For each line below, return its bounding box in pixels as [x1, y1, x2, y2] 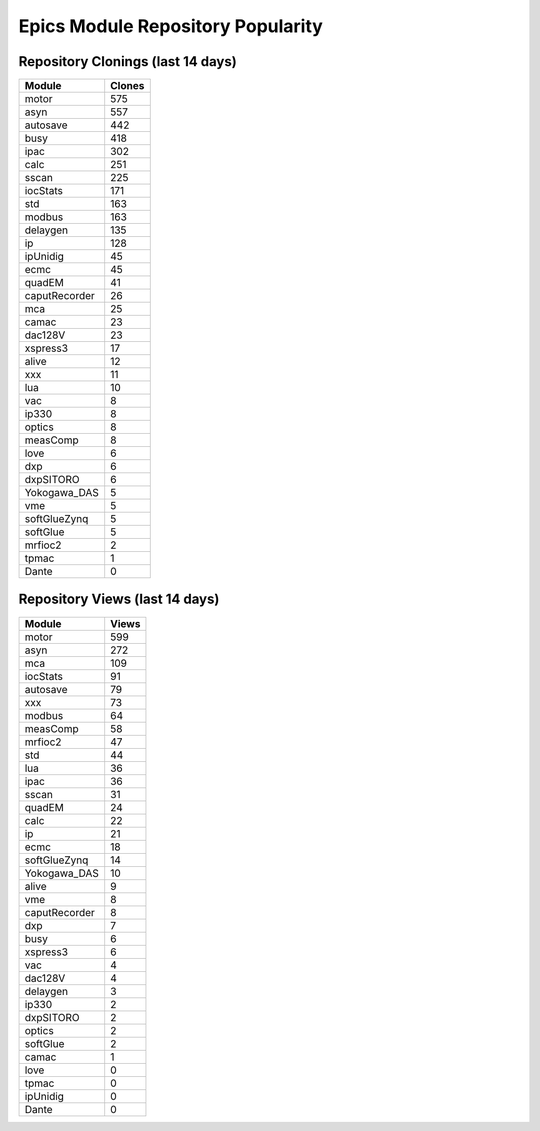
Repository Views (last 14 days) [18, 591, 220, 608]
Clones [110, 79, 145, 93]
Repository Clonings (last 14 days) [18, 53, 237, 70]
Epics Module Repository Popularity [18, 15, 324, 37]
